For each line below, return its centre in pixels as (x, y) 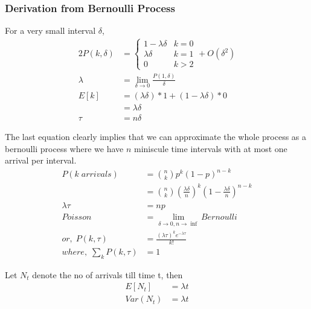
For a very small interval (50, 30)
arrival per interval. (41, 160)
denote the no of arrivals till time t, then (107, 274)
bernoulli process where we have (64, 148)
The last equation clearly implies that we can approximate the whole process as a (155, 137)
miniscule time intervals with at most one (210, 148)
